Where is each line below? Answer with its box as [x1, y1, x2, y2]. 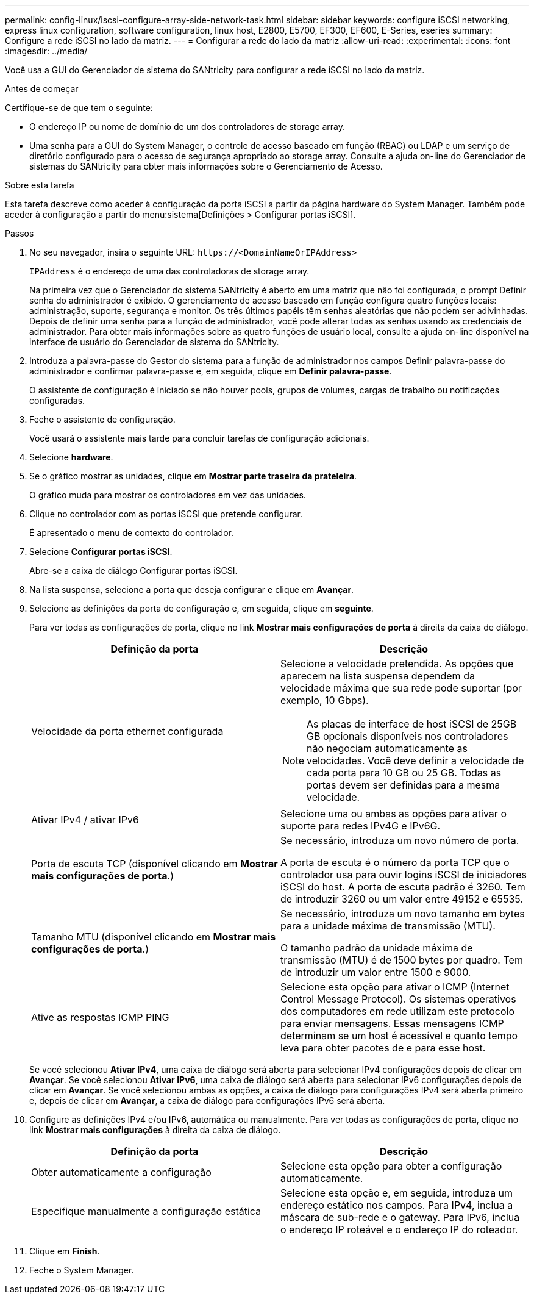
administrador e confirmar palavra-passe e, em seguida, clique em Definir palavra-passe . [29, 366, 392, 376]
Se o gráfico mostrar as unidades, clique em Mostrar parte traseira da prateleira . [29, 471, 357, 481]
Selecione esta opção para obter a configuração [280, 1160, 502, 1172]
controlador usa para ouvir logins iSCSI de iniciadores [280, 868, 527, 881]
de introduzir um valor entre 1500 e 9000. [280, 966, 471, 978]
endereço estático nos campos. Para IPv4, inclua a [280, 1199, 513, 1211]
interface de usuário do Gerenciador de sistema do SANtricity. [29, 337, 279, 347]
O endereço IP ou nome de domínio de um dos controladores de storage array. [29, 121, 346, 132]
